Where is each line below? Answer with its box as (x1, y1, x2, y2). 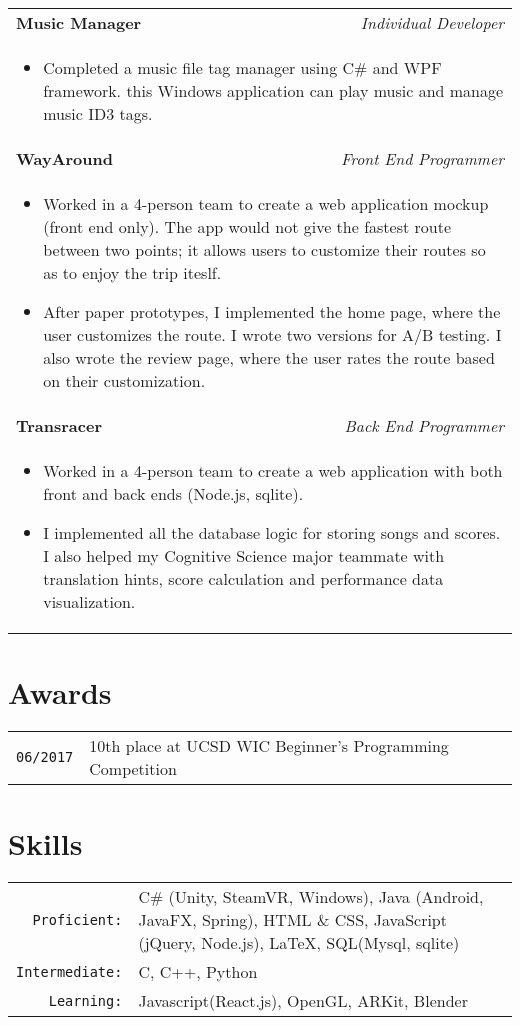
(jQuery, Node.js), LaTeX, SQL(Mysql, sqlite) (138, 931, 460, 955)
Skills (8, 823, 83, 864)
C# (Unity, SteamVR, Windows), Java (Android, (138, 885, 484, 909)
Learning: (48, 992, 123, 1009)
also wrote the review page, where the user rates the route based (43, 346, 495, 369)
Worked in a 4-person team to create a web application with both (43, 459, 503, 482)
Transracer (16, 414, 103, 437)
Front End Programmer (340, 147, 504, 170)
